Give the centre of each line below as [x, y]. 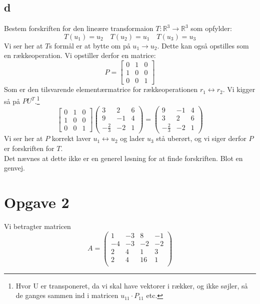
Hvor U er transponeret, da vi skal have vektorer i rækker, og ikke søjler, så [132, 285]
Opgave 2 [37, 202]
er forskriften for [29, 148]
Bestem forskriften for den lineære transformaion [79, 28]
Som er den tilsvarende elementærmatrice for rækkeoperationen [101, 89]
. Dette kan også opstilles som [203, 45]
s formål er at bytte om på [90, 45]
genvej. [14, 168]
